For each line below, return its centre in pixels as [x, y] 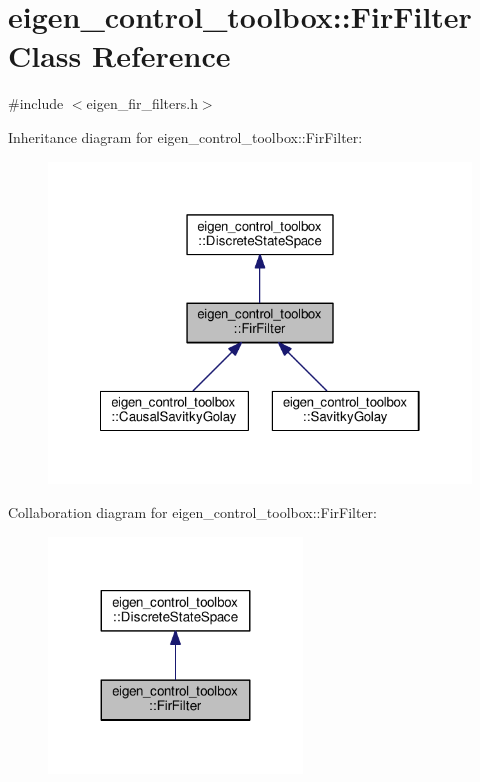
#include [36, 103]
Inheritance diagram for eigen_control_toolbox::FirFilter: [185, 136]
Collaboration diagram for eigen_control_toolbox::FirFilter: [192, 511]
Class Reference [119, 55]
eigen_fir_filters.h [142, 103]
